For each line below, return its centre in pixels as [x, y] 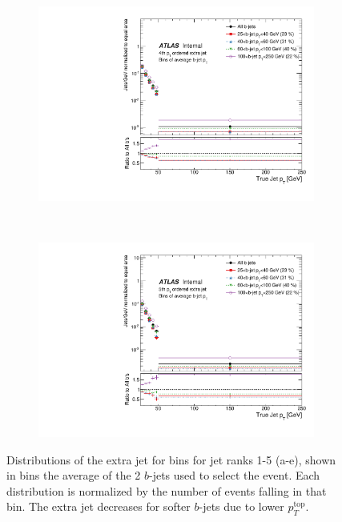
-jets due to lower [241, 506]
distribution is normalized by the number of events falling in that [167, 490]
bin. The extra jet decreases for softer [99, 506]
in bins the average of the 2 [74, 475]
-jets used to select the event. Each [235, 475]
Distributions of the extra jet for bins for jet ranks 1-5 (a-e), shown [171, 459]
